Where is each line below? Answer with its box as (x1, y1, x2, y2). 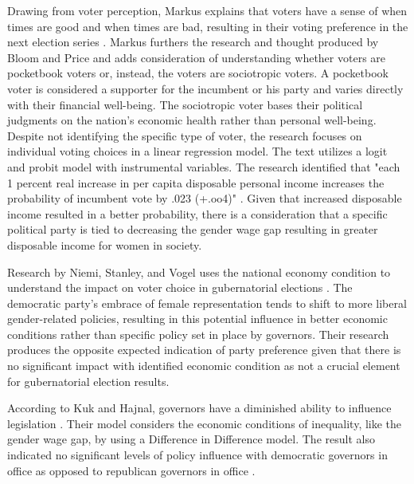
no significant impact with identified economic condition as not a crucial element (7, 357, 400, 374)
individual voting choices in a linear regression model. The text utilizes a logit (7, 143, 388, 159)
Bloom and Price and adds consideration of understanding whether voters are (7, 49, 386, 65)
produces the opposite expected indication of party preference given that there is (7, 341, 401, 358)
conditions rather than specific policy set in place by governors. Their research (7, 325, 389, 342)
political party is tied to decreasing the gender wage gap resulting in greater (7, 221, 378, 238)
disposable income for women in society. (7, 236, 202, 253)
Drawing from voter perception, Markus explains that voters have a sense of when (7, 2, 408, 18)
